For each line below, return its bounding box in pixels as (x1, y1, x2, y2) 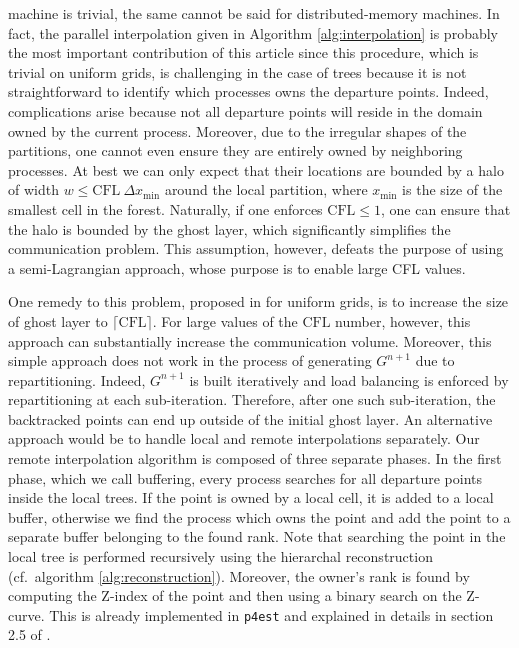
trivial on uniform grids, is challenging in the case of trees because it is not (8, 61, 467, 82)
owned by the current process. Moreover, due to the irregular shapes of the (8, 120, 467, 141)
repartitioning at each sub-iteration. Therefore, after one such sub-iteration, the (8, 389, 496, 410)
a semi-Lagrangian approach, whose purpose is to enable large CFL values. (8, 257, 466, 278)
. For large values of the (152, 310, 298, 331)
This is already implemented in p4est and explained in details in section (49, 604, 494, 625)
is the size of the (402, 179, 503, 200)
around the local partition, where (164, 179, 368, 200)
